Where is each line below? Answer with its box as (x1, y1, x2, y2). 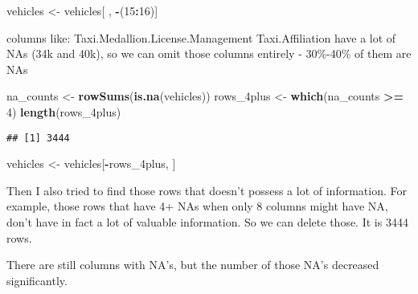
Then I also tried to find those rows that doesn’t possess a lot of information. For (6, 182, 407, 198)
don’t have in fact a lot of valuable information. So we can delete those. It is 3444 (6, 214, 408, 230)
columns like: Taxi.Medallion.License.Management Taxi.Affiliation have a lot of (6, 29, 396, 46)
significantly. (6, 272, 68, 288)
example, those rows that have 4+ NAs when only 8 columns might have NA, (6, 198, 388, 214)
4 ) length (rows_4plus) (6, 103, 121, 120)
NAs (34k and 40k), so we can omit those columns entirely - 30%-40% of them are (6, 45, 412, 62)
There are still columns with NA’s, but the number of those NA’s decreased (6, 256, 379, 273)
